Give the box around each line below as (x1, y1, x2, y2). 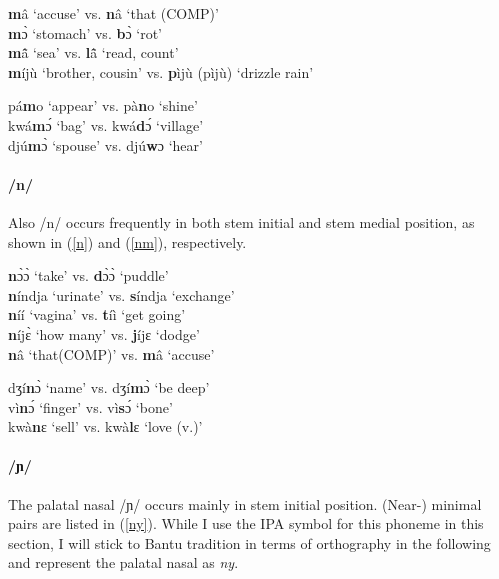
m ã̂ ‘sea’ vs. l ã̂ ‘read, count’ (8, 42, 179, 63)
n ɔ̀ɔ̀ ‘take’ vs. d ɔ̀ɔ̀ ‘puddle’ (8, 265, 169, 286)
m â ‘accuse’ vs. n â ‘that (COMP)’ (8, 3, 219, 23)
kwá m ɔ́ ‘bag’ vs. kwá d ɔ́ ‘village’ (8, 114, 204, 135)
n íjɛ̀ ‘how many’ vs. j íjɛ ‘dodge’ (8, 323, 200, 344)
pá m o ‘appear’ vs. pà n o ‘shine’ (8, 95, 198, 116)
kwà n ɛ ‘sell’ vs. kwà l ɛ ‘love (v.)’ (8, 416, 203, 437)
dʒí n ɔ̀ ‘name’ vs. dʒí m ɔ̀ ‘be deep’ (8, 377, 210, 398)
